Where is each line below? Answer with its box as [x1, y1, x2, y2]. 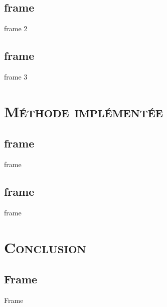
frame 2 [4, 23, 28, 34]
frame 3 [4, 71, 28, 82]
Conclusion [4, 237, 86, 257]
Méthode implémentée [4, 101, 163, 121]
